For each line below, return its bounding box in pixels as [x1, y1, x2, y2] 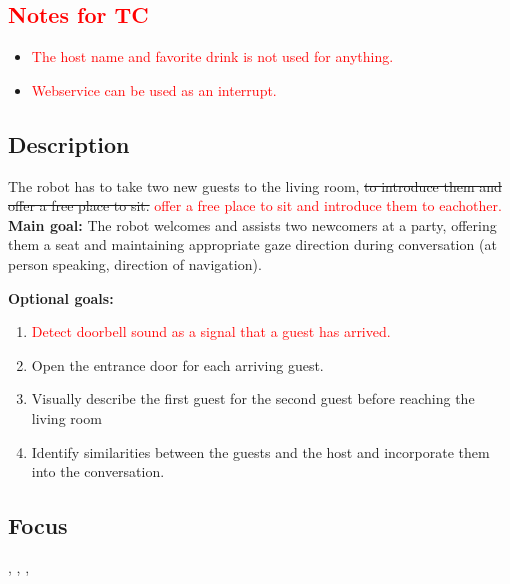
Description [8, 128, 130, 159]
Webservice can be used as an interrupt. [31, 79, 277, 100]
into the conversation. [31, 461, 165, 482]
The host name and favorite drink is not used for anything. [31, 46, 394, 67]
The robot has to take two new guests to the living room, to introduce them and [8, 175, 502, 196]
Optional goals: [8, 287, 114, 308]
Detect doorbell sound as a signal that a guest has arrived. [31, 321, 391, 342]
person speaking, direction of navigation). [8, 253, 262, 274]
